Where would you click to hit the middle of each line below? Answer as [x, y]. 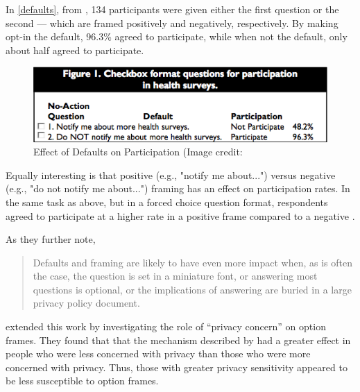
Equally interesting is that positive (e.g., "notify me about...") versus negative [171, 174]
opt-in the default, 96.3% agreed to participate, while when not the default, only [177, 36]
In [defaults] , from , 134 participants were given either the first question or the [172, 9]
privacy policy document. [86, 303]
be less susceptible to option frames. [82, 381]
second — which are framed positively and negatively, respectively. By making [172, 23]
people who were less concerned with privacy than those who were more [158, 353]
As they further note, [51, 239]
